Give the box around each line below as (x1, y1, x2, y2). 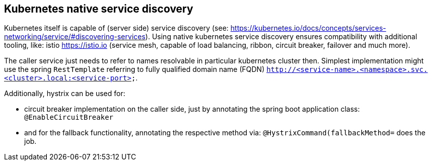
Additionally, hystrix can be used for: (4, 89, 125, 98)
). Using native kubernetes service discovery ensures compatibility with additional (145, 32, 417, 41)
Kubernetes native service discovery (4, 3, 193, 15)
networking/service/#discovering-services (4, 32, 146, 41)
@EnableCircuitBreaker (24, 113, 114, 122)
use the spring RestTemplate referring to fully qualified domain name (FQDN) (4, 65, 265, 74)
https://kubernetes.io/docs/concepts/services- (230, 24, 386, 33)
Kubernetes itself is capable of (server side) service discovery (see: (4, 24, 229, 33)
